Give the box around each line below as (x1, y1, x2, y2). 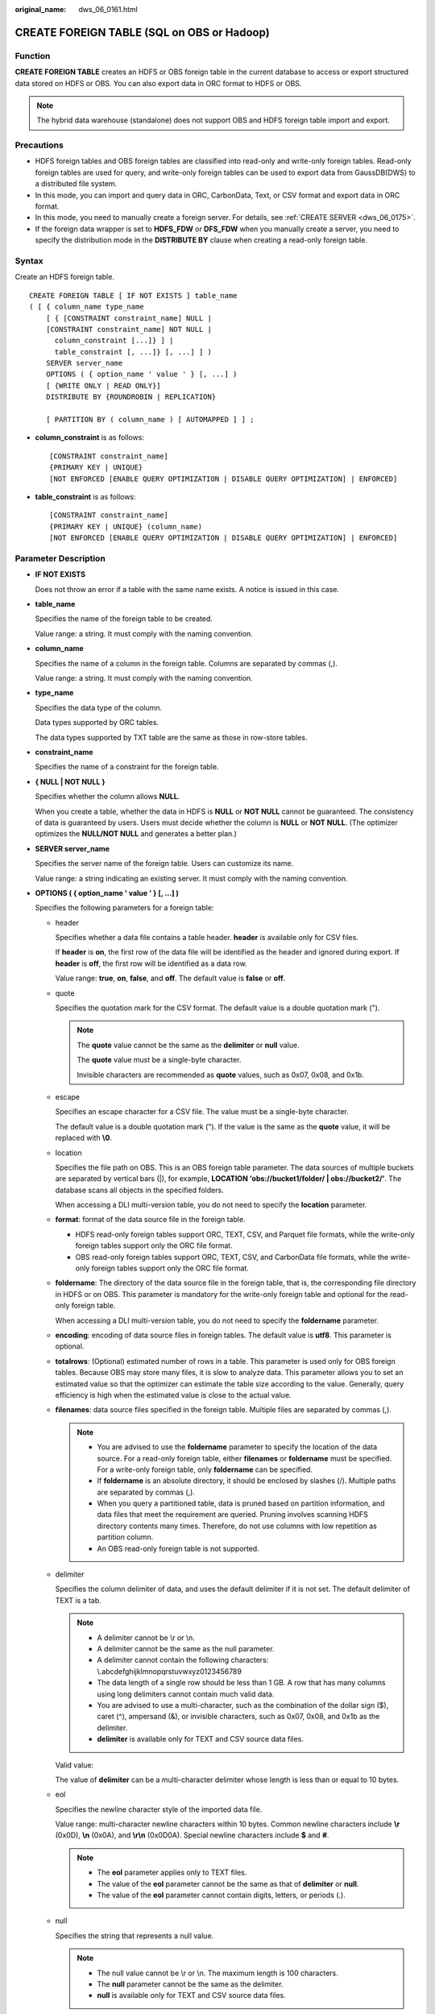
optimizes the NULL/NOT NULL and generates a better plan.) (35, 829, 238, 839)
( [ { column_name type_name (29, 302, 144, 312)
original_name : (14, 5, 67, 14)
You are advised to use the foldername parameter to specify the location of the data (97, 1442, 378, 1452)
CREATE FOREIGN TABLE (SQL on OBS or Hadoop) (14, 25, 270, 39)
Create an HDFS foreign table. (14, 272, 114, 282)
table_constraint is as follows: (35, 491, 136, 501)
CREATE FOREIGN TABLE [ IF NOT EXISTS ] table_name (29, 291, 238, 300)
